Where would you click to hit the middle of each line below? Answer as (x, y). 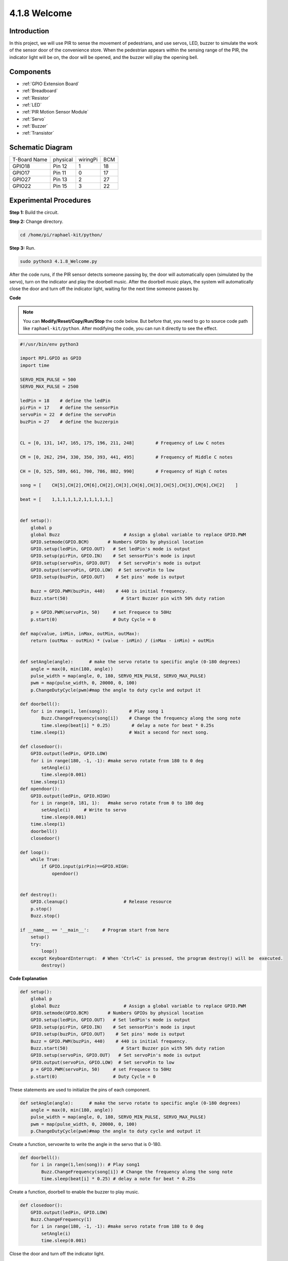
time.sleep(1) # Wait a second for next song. (120, 732)
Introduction (29, 31)
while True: (45, 859)
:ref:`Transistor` (38, 133)
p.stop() (41, 909)
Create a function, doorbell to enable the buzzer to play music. (74, 1192)
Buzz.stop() (45, 916)
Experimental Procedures (50, 200)
